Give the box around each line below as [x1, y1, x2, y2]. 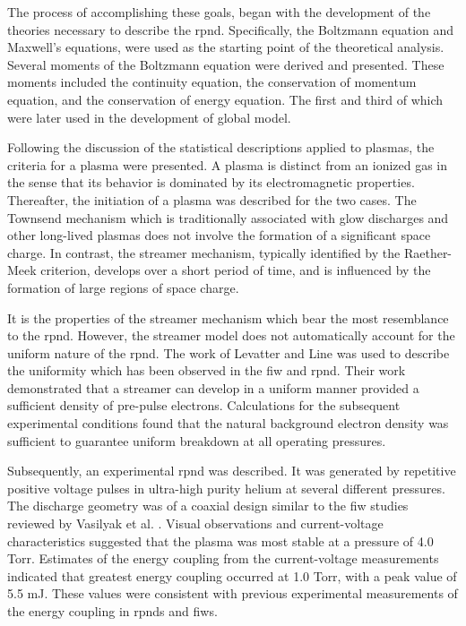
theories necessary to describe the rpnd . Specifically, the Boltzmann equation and [7, 20, 454, 39]
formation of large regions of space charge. [7, 278, 239, 296]
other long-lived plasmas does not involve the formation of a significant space [7, 226, 431, 244]
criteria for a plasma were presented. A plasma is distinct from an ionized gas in [7, 155, 448, 174]
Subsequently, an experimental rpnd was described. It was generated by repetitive [7, 461, 456, 480]
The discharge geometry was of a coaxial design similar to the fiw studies [7, 496, 409, 515]
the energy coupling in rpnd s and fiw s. [7, 602, 218, 620]
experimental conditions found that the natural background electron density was [7, 414, 449, 433]
